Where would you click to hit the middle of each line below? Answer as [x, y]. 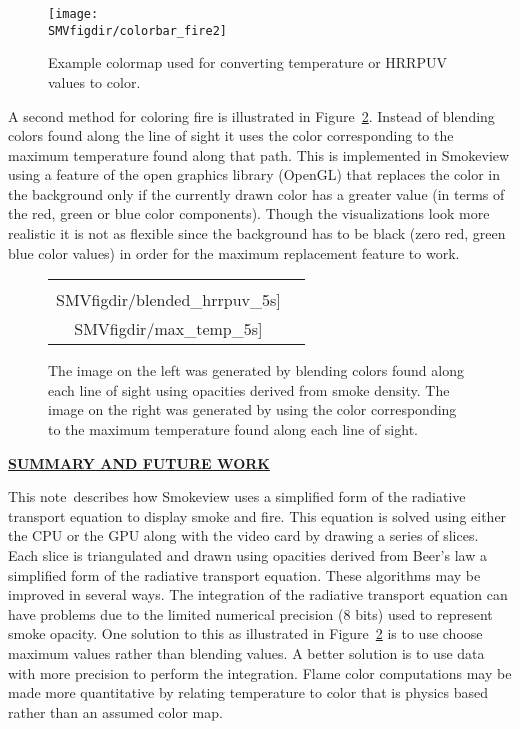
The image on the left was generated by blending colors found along [256, 370]
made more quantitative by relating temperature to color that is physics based [248, 692]
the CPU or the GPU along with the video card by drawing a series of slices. [243, 535]
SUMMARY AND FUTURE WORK [139, 462]
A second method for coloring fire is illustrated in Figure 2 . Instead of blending [251, 115]
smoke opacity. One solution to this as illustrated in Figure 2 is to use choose [245, 633]
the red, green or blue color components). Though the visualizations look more [249, 213]
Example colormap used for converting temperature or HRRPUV [247, 62]
